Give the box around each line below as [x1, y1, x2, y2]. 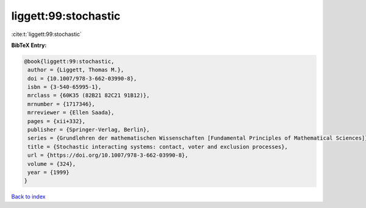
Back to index [11, 193, 46, 201]
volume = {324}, [27, 160, 76, 167]
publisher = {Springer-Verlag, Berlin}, [27, 126, 150, 134]
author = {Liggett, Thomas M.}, [27, 66, 124, 73]
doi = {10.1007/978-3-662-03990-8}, [27, 75, 137, 82]
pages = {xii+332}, [27, 118, 85, 124]
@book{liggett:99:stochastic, [24, 58, 115, 65]
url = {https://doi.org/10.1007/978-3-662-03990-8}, [27, 152, 188, 159]
